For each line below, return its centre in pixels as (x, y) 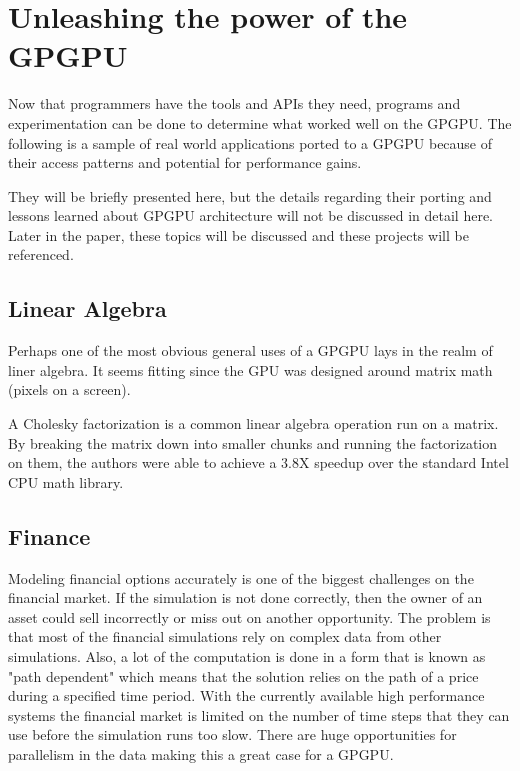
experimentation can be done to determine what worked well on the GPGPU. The (260, 122)
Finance (49, 535)
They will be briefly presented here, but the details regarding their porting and (250, 195)
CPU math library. (66, 481)
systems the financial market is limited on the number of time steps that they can (259, 714)
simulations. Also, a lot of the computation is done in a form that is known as (247, 656)
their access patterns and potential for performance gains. (185, 162)
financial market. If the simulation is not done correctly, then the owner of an (245, 597)
